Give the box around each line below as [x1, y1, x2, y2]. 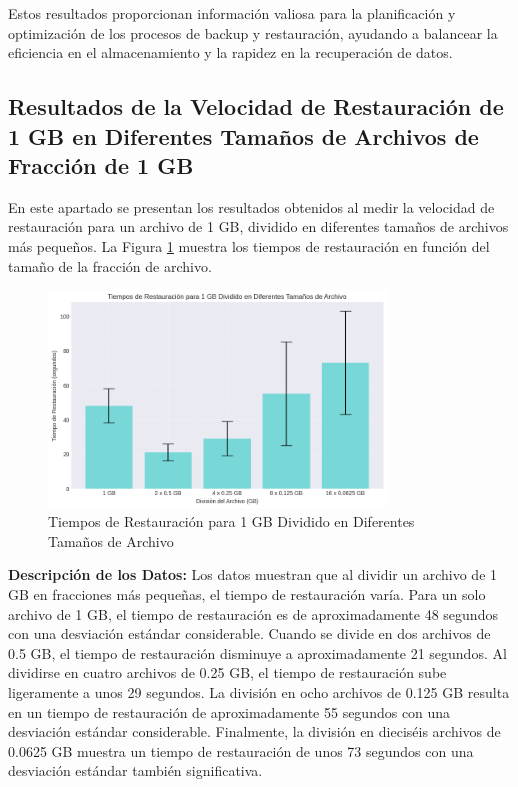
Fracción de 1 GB [8, 149, 194, 180]
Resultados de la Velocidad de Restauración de [8, 91, 504, 122]
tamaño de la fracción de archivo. [8, 255, 212, 276]
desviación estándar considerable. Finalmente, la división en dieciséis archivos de [8, 721, 501, 742]
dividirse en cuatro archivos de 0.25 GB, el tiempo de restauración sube [8, 662, 447, 683]
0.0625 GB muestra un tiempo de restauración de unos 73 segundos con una [8, 740, 474, 761]
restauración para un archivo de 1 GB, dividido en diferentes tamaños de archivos [8, 216, 509, 237]
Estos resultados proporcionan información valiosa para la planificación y [8, 3, 456, 23]
